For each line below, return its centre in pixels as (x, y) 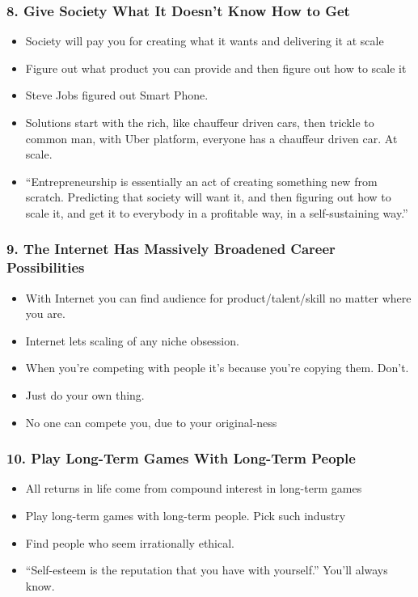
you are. (45, 313)
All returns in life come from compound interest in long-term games (194, 488)
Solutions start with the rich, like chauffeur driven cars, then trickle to (200, 122)
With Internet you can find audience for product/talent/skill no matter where (218, 297)
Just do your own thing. (85, 395)
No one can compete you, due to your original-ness (151, 422)
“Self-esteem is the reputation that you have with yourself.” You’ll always (207, 570)
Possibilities (46, 267)
